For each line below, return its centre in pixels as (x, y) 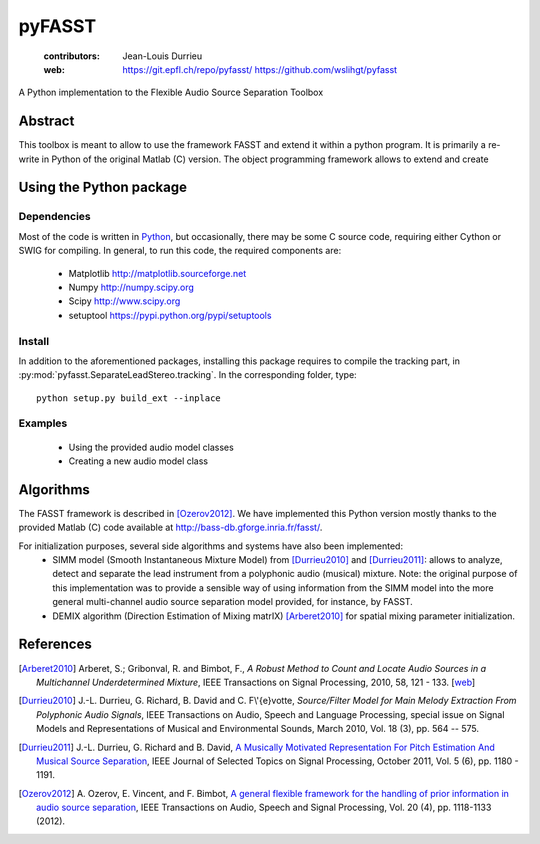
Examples (43, 423)
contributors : (71, 56)
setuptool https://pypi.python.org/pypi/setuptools (170, 315)
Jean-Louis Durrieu (162, 56)
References (55, 644)
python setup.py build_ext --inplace (129, 398)
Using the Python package (102, 187)
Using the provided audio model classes (151, 447)
